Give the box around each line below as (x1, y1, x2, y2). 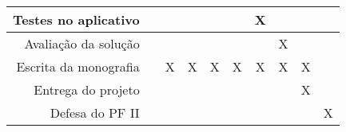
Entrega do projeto (34, 80, 140, 99)
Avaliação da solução (24, 34, 140, 52)
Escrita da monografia (16, 57, 140, 76)
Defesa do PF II (50, 103, 140, 122)
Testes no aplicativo (13, 10, 140, 29)
